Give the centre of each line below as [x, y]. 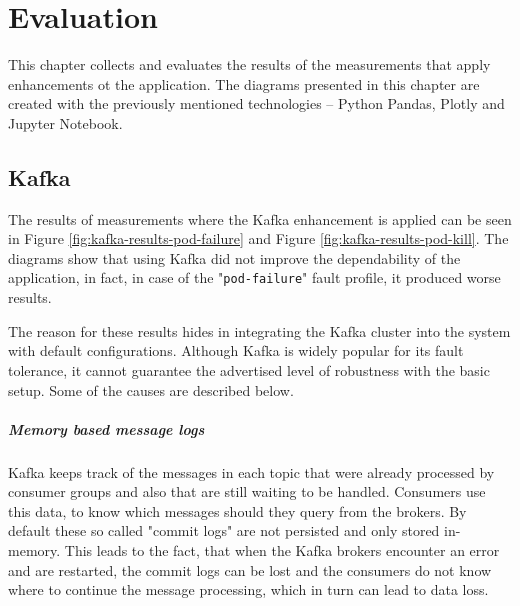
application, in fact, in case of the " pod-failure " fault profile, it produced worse [254, 277]
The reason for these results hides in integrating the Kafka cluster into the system [259, 330]
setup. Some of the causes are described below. [151, 389]
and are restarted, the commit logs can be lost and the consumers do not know [250, 569]
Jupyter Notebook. [65, 122]
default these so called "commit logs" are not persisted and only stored [224, 530]
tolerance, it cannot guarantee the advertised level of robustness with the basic [249, 369]
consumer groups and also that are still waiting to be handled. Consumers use [247, 491]
